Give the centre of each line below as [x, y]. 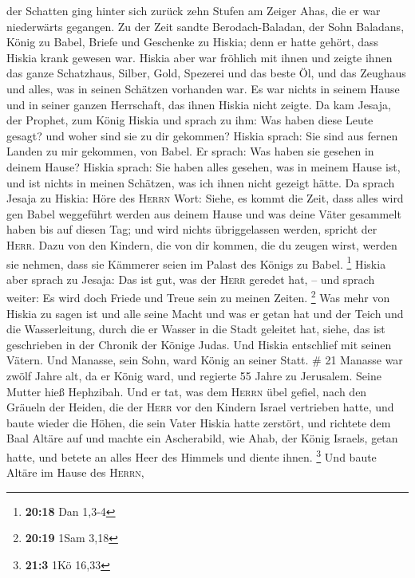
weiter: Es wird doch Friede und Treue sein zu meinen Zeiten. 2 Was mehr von [198, 296]
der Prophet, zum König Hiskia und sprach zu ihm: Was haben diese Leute [190, 120]
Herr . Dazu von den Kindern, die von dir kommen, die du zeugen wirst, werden [202, 244]
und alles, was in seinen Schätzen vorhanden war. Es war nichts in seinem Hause [203, 88]
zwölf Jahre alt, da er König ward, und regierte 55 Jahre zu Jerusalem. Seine [194, 375]
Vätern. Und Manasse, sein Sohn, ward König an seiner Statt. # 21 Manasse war [205, 360]
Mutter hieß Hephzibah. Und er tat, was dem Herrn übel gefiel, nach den [187, 391]
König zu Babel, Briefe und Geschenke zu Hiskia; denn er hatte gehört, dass [193, 42]
